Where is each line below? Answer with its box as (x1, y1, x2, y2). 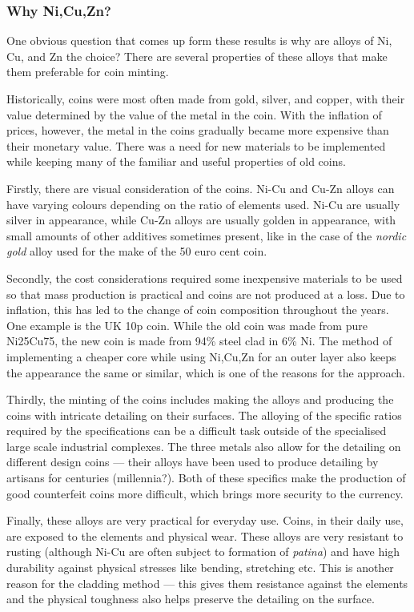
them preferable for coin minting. (6, 63, 169, 80)
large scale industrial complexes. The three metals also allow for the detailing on (6, 437, 401, 454)
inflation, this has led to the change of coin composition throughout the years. (6, 301, 389, 318)
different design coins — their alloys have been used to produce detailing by (6, 453, 379, 470)
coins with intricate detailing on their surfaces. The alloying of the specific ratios (6, 406, 402, 423)
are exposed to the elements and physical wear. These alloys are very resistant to (6, 527, 404, 544)
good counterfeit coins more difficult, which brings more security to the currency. (6, 485, 404, 501)
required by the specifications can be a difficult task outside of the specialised (6, 422, 387, 439)
